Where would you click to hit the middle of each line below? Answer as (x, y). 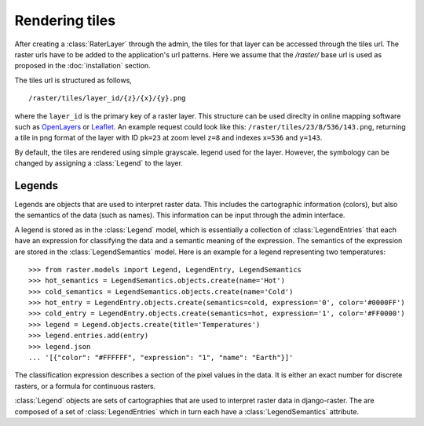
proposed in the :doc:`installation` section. (82, 66)
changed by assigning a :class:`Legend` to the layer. (99, 163)
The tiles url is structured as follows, (73, 80)
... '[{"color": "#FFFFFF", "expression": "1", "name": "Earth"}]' (161, 358)
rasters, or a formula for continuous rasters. (85, 386)
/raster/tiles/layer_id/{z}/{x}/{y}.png (107, 98)
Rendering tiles (65, 20)
